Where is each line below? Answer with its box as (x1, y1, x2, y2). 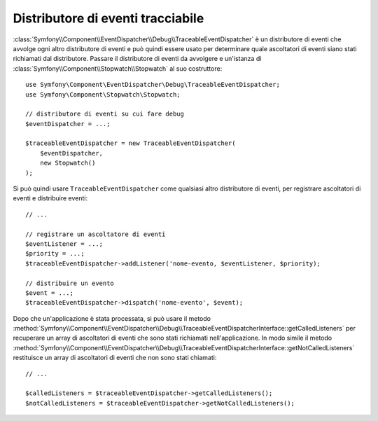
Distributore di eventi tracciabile (13, 11, 204, 26)
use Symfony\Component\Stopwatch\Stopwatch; (25, 90, 181, 98)
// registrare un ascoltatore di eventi (25, 230, 166, 238)
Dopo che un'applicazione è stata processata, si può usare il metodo (13, 314, 211, 322)
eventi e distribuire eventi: (13, 194, 87, 202)
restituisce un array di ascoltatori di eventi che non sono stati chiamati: (13, 354, 217, 362)
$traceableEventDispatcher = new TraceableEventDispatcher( (25, 139, 236, 147)
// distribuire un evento (25, 279, 115, 287)
